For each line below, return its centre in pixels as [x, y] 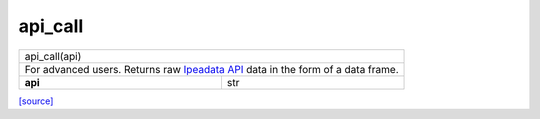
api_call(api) [53, 56]
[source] [36, 101]
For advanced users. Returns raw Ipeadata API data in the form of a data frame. [211, 69]
